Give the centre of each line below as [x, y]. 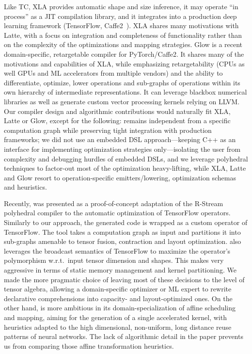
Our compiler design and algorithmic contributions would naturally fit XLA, [117, 111]
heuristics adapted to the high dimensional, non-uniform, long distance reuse [118, 327]
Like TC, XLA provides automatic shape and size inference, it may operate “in [121, 6]
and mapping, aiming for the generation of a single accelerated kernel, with [115, 317]
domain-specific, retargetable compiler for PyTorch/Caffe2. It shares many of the [124, 54]
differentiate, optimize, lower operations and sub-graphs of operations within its [122, 82]
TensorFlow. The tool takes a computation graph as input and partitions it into [122, 232]
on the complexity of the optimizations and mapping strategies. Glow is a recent [123, 44]
